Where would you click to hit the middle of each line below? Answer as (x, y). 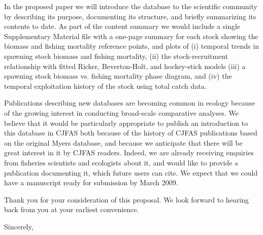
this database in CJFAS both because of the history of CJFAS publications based (131, 133)
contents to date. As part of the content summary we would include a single (122, 26)
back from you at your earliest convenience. (72, 209)
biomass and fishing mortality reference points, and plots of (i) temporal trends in (131, 46)
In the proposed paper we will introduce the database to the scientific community (131, 6)
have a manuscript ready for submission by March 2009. (91, 182)
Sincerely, (19, 226)
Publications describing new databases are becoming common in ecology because (130, 103)
